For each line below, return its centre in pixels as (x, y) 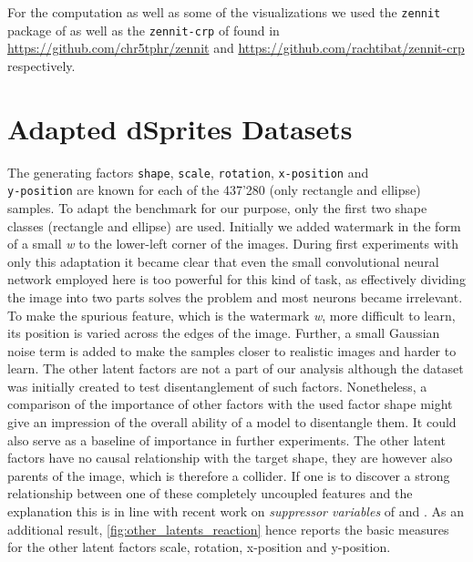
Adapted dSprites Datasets (180, 128)
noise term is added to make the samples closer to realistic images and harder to (232, 350)
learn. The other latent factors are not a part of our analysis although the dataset (236, 368)
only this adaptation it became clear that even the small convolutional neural (223, 261)
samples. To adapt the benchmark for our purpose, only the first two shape (217, 207)
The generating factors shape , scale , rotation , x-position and (188, 172)
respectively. (41, 65)
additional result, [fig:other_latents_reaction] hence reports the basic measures (228, 529)
